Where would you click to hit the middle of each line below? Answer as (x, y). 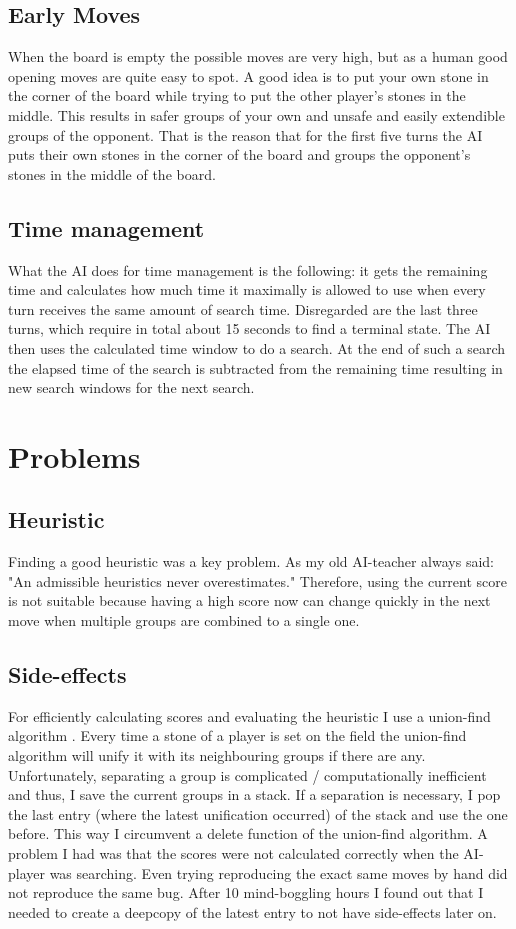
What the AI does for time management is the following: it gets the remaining (248, 269)
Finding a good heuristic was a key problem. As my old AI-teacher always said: (251, 561)
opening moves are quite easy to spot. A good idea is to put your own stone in (248, 75)
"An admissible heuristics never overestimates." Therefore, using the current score (258, 580)
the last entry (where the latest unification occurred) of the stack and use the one (258, 813)
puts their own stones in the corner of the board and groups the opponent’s (239, 154)
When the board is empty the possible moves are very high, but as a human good (258, 56)
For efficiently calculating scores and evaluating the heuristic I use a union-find (249, 715)
